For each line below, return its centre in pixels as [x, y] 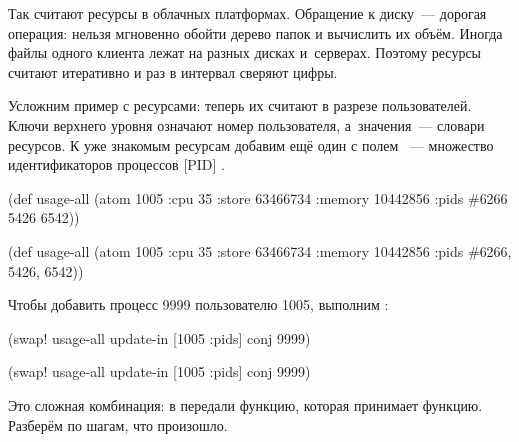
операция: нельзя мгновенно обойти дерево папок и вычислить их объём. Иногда [255, 32]
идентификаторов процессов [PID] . [117, 164]
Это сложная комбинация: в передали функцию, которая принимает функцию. [245, 404]
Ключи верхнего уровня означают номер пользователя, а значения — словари [246, 124]
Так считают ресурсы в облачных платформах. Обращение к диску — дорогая [247, 13]
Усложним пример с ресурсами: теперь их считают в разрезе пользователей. [240, 105]
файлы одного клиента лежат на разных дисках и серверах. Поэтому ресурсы [245, 52]
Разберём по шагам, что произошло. [118, 424]
